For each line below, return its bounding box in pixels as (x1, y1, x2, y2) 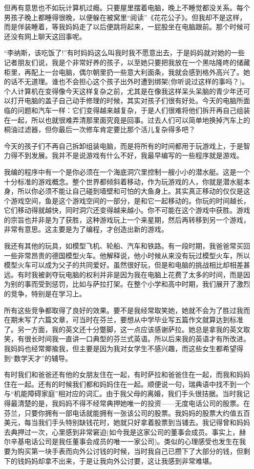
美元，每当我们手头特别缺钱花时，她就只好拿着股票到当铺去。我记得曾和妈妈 (4, 417, 250, 427)
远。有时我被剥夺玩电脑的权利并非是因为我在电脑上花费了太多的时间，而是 (4, 269, 243, 279)
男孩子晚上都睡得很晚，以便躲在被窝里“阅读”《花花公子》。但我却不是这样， (4, 12, 247, 22)
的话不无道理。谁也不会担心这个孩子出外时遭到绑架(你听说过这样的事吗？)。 (4, 76, 249, 87)
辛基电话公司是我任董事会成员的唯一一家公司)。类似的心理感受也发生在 (10, 436, 239, 447)
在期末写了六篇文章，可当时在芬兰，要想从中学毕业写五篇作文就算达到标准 (4, 314, 243, 325)
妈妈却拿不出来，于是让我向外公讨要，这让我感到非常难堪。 (24, 455, 216, 466)
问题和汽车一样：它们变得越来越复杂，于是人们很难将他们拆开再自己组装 (17, 105, 250, 115)
